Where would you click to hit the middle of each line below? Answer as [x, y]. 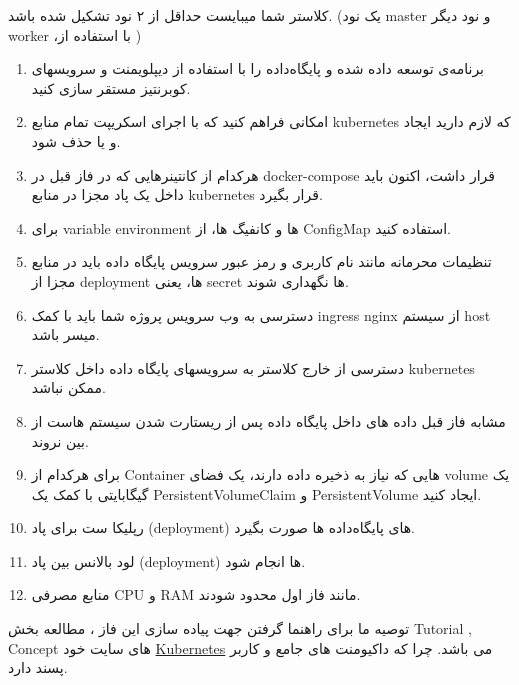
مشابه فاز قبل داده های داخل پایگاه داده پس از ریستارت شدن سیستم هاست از [268, 420]
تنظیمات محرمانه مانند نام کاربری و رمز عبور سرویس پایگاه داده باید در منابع [261, 261]
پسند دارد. [38, 667]
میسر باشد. [65, 334]
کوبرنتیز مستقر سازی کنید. [111, 87]
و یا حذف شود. [76, 140]
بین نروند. [60, 440]
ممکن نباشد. [68, 387]
